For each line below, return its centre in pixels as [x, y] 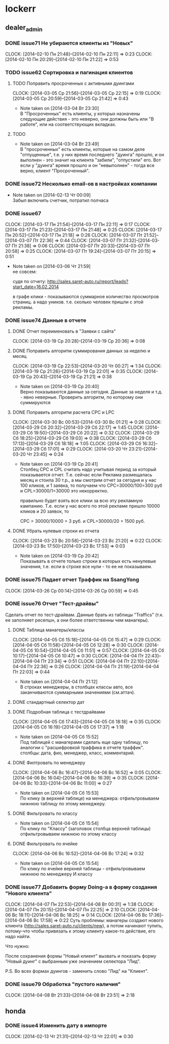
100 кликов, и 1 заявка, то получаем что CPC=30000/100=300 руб [91, 485]
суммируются [35, 403]
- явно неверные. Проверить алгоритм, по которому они [81, 397]
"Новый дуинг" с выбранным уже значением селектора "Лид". [73, 961]
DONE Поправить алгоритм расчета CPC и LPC [63, 412]
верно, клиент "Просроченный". [55, 171]
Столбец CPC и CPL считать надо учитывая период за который [88, 469]
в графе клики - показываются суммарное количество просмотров [86, 296]
